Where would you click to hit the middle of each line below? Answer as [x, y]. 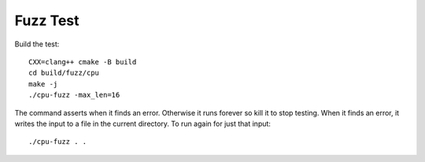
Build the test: [37, 44]
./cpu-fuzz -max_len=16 [74, 95]
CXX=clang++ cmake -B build [83, 62]
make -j [43, 84]
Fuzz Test [47, 20]
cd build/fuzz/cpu [64, 73]
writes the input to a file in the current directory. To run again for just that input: [143, 123]
